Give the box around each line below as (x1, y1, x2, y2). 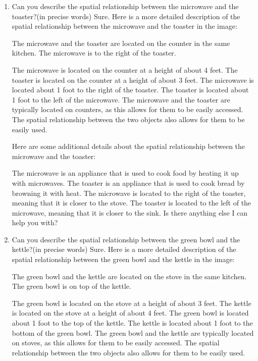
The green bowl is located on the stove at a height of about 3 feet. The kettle (12, 297, 251, 308)
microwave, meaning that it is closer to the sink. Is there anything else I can (12, 207, 248, 218)
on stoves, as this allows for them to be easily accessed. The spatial (12, 337, 220, 348)
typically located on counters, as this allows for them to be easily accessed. (12, 104, 243, 115)
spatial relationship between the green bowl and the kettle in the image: (12, 254, 235, 265)
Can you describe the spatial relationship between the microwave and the (12, 1, 239, 11)
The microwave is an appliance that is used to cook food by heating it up (12, 168, 239, 178)
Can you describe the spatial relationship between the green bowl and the (12, 234, 240, 244)
